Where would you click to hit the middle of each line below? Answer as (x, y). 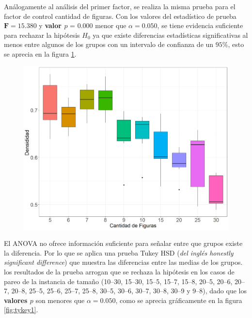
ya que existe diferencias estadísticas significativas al (170, 35)
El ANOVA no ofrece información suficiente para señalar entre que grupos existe (123, 243)
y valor (50, 25)
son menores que (60, 300)
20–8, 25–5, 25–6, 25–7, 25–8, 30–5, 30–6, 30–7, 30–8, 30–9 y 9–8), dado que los (129, 291)
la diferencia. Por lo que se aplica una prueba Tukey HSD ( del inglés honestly (119, 252)
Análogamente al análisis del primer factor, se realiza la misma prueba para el (120, 6)
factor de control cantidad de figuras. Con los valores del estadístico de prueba (120, 16)
